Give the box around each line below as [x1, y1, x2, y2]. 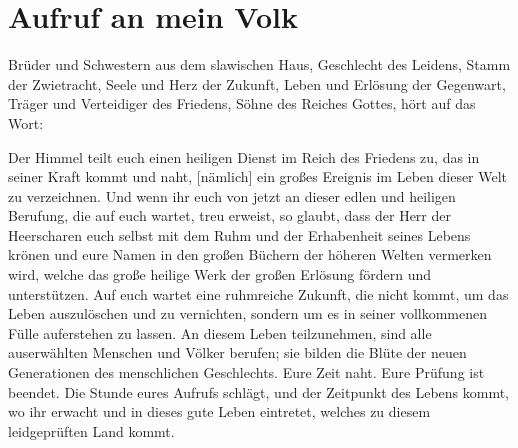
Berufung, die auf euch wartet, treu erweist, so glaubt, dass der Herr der [8, 205, 451, 226]
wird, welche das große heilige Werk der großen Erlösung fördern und [8, 264, 432, 285]
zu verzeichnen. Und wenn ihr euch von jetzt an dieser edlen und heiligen [8, 185, 456, 206]
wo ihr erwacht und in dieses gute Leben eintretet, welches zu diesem [8, 401, 431, 422]
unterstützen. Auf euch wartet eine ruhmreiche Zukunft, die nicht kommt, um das [8, 283, 509, 304]
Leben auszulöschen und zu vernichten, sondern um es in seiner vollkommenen [8, 303, 488, 324]
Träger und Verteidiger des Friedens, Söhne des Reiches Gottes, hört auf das [8, 93, 476, 114]
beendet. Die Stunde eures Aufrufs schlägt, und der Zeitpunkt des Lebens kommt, [8, 381, 510, 402]
